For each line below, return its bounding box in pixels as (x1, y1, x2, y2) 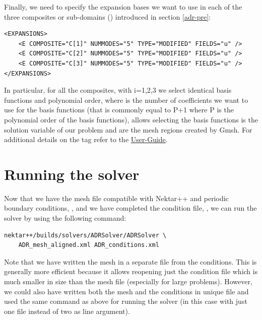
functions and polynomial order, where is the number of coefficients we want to (4, 94, 248, 105)
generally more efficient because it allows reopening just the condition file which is (4, 266, 258, 277)
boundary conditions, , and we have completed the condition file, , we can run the (4, 203, 257, 213)
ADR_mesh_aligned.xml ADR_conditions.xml (18, 241, 159, 249)
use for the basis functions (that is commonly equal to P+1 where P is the (4, 104, 234, 115)
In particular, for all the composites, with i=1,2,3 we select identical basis (4, 85, 232, 95)
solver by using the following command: (4, 213, 126, 223)
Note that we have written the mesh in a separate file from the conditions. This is (4, 256, 257, 267)
